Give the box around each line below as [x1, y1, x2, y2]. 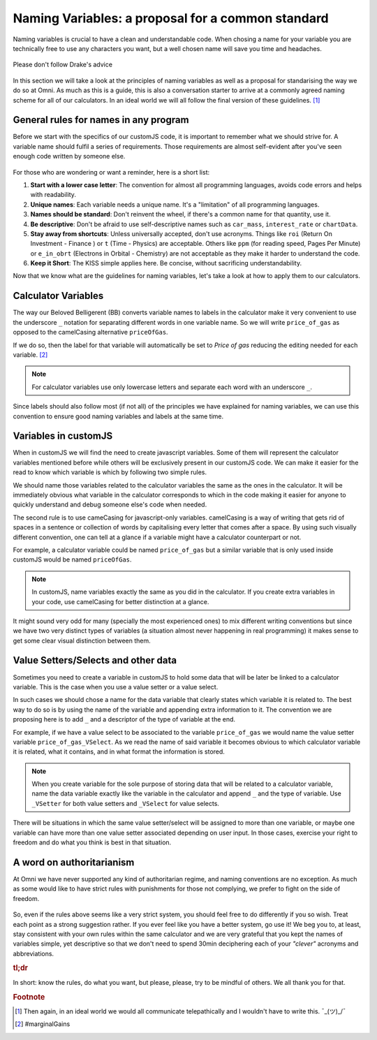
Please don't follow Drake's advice [13, 60, 113, 69]
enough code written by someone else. [13, 152, 126, 161]
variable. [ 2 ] [13, 350, 48, 359]
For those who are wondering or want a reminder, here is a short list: [13, 168, 210, 176]
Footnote [13, 992, 45, 1002]
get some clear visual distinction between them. [13, 636, 151, 645]
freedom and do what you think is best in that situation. [13, 838, 172, 847]
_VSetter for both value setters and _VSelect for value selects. [31, 799, 220, 807]
